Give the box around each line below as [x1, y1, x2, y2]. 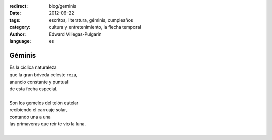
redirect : [9, 3, 28, 9]
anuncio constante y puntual [9, 79, 69, 85]
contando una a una [9, 114, 51, 120]
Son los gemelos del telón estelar [9, 100, 79, 106]
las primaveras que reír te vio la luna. [9, 121, 86, 127]
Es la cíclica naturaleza [9, 64, 57, 71]
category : [9, 24, 31, 30]
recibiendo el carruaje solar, [9, 107, 67, 113]
